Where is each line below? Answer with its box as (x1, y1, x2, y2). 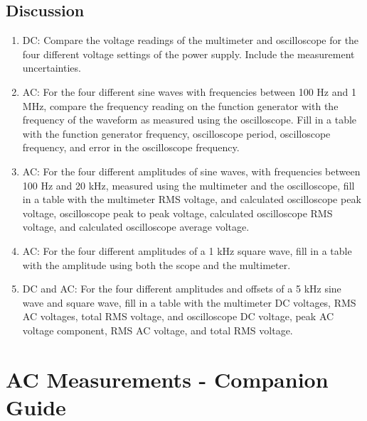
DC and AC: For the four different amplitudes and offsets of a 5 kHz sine (22, 281, 341, 296)
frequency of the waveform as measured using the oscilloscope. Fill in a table (22, 112, 357, 127)
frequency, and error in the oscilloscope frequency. (22, 140, 240, 155)
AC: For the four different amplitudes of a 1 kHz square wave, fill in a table (22, 243, 352, 258)
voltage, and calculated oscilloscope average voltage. (22, 219, 250, 234)
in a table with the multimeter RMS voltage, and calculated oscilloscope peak (22, 192, 361, 207)
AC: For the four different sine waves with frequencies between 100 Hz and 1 (22, 84, 356, 99)
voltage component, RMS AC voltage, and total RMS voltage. (22, 322, 293, 337)
